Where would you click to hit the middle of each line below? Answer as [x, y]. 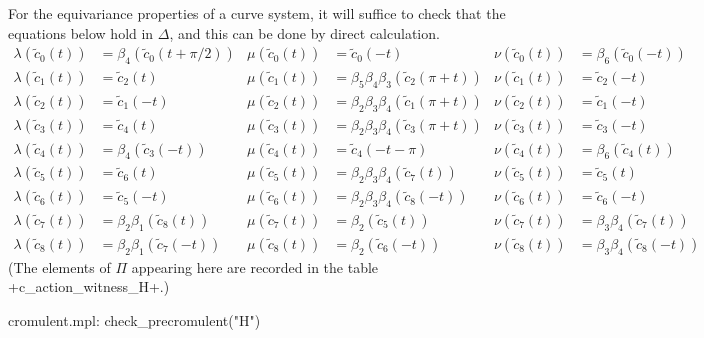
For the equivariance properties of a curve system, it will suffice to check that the [257, 13]
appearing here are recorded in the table [255, 266]
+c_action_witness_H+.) [89, 286]
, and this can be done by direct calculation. [304, 32]
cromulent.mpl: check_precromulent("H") [134, 319]
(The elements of [59, 266]
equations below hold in [81, 32]
